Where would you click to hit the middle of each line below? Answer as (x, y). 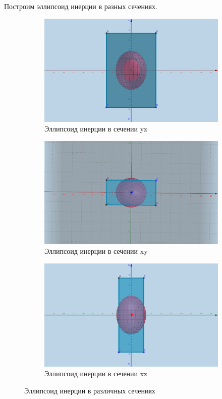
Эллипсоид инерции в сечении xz (96, 373)
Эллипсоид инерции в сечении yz (96, 129)
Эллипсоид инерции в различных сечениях (90, 390)
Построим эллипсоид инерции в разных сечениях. (81, 6)
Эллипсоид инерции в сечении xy (96, 251)
